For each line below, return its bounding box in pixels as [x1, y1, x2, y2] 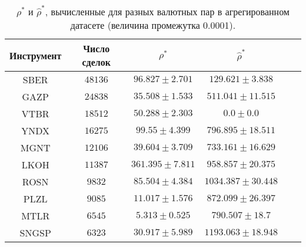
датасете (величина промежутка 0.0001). [70, 18, 236, 32]
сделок [82, 55, 111, 69]
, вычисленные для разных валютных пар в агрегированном [45, 5, 290, 18]
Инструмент [9, 48, 62, 62]
